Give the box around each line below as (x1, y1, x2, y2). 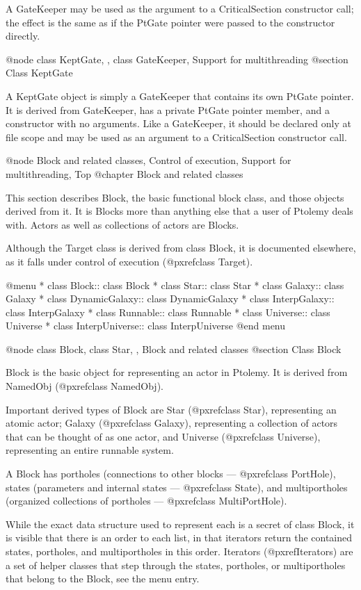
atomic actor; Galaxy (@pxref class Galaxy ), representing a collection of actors (6, 416, 338, 430)
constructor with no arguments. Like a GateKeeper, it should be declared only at (6, 116, 351, 131)
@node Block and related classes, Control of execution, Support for (6, 153, 291, 167)
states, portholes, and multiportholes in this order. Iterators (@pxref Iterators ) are (6, 544, 353, 558)
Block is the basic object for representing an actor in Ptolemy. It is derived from (6, 365, 348, 379)
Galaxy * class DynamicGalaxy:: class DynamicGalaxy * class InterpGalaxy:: (6, 291, 335, 306)
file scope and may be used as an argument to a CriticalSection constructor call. (6, 129, 347, 144)
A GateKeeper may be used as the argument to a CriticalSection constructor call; (6, 1, 354, 15)
